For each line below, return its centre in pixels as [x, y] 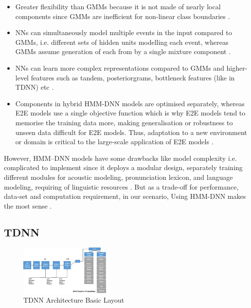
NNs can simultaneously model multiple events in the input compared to [124, 32]
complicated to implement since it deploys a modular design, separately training [123, 167]
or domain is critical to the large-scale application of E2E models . [114, 142]
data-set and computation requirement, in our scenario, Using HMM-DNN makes [125, 196]
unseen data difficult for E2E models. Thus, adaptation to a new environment [131, 132]
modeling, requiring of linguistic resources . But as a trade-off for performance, [121, 186]
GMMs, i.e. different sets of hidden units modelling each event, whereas [122, 42]
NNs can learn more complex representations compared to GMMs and [120, 67]
